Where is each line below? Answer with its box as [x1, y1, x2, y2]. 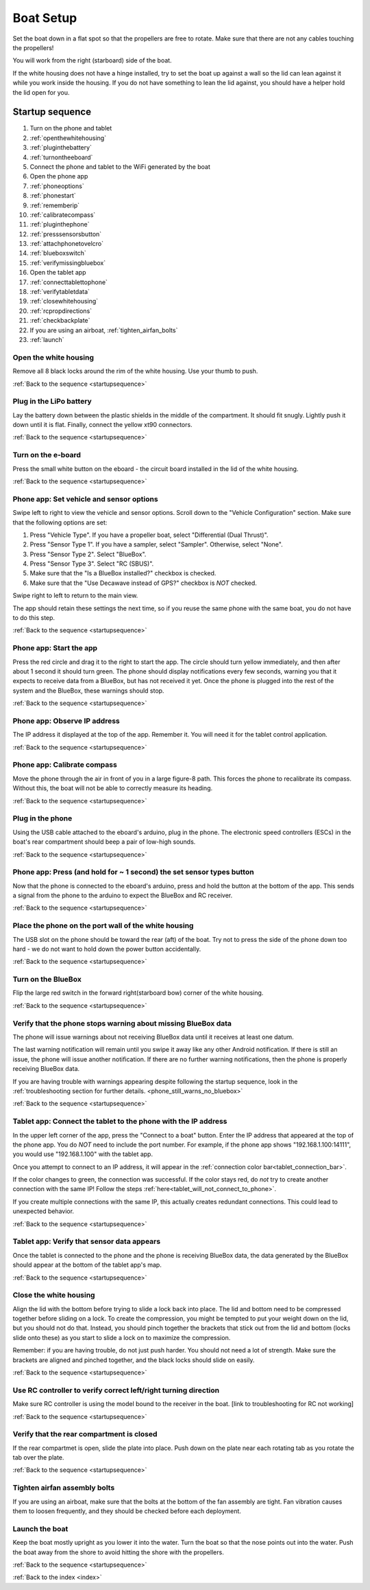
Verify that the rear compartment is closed [12, 1429, 158, 1439]
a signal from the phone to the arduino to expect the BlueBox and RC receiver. [12, 891, 233, 899]
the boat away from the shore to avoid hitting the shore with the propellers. [12, 1548, 224, 1556]
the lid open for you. [12, 88, 70, 96]
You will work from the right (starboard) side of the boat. [12, 56, 172, 65]
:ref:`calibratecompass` [29, 210, 96, 219]
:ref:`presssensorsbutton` [29, 230, 102, 238]
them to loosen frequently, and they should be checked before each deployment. [12, 1507, 241, 1515]
